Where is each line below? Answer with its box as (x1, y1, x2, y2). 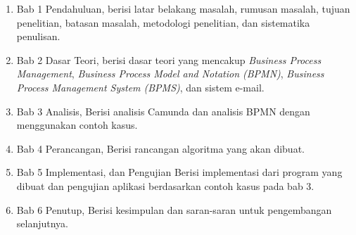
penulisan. (16, 29, 61, 44)
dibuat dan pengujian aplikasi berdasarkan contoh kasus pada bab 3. (16, 178, 314, 193)
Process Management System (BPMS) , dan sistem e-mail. (16, 80, 265, 94)
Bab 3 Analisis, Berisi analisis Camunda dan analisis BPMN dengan (16, 103, 310, 118)
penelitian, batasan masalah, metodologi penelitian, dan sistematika (16, 15, 310, 30)
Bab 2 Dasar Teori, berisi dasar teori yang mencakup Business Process (16, 52, 322, 67)
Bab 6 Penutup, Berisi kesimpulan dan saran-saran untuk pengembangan (16, 202, 332, 217)
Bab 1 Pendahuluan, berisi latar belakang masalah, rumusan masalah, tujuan (16, 1, 350, 15)
